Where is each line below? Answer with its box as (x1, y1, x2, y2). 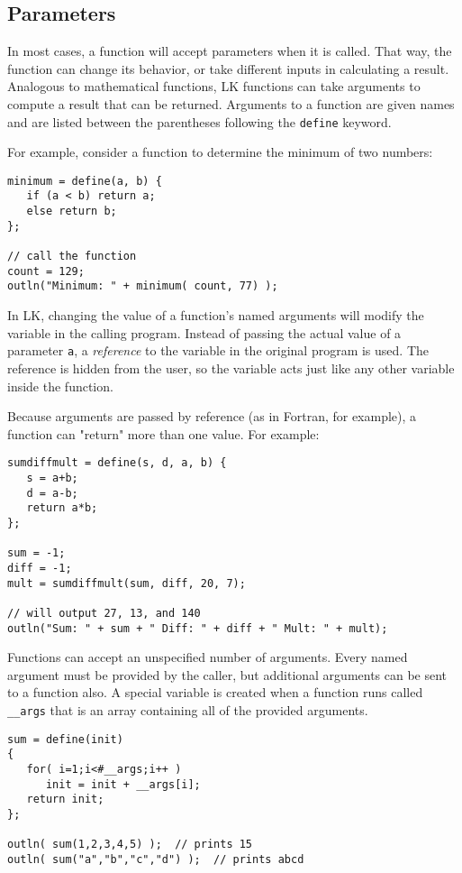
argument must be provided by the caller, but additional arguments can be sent (7, 665, 448, 684)
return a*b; (26, 501, 98, 515)
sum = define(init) (7, 732, 123, 746)
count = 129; (7, 264, 85, 278)
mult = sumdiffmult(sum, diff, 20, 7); (7, 576, 246, 590)
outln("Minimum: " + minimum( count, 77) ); (7, 280, 278, 293)
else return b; (26, 205, 117, 218)
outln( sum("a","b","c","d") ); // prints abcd (7, 852, 304, 866)
